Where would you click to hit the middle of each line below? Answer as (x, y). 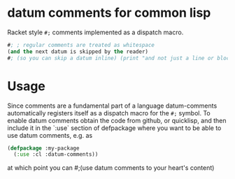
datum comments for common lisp (109, 13)
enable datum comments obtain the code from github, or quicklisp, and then (117, 120)
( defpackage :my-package (43, 148)
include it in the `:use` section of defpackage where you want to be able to (114, 128)
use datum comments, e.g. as (50, 135)
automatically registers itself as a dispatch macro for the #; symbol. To (109, 113)
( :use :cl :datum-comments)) (56, 155)
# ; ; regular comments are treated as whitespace (81, 45)
